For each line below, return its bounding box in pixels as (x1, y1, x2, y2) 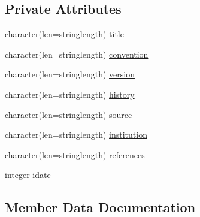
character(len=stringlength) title (5, 28, 124, 40)
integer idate (5, 168, 51, 181)
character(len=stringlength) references (5, 148, 145, 161)
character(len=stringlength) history (5, 88, 135, 100)
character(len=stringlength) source (5, 108, 132, 120)
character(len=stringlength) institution (5, 128, 147, 141)
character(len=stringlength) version (5, 68, 135, 80)
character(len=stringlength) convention (5, 47, 149, 60)
